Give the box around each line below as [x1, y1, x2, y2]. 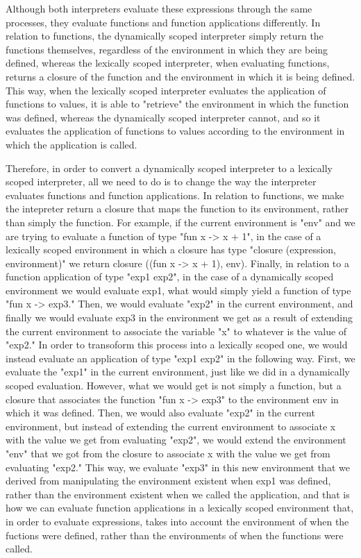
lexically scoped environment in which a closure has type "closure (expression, [6, 242, 336, 257]
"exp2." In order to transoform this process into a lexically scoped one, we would [6, 337, 348, 352]
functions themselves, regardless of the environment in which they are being [6, 42, 328, 56]
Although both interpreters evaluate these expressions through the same [6, 1, 312, 15]
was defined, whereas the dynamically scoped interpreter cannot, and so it [6, 110, 321, 124]
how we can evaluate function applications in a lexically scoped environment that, [6, 500, 354, 515]
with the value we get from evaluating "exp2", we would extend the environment [6, 432, 346, 447]
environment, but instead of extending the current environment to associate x [6, 418, 336, 433]
